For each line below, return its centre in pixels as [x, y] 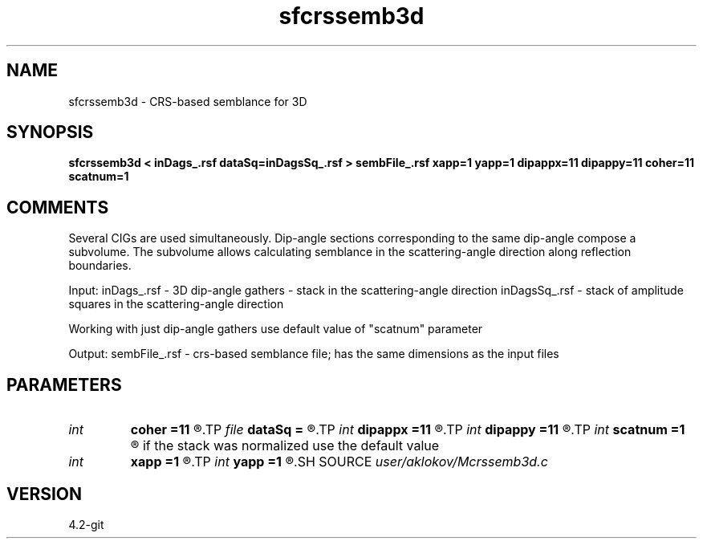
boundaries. [100, 266]
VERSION [45, 494]
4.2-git [86, 524]
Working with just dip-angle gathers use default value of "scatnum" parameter [276, 329]
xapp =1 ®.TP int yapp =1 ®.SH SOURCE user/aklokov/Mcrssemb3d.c [339, 462]
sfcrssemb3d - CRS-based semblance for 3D [188, 101]
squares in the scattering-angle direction [176, 304]
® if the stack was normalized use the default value [285, 446]
